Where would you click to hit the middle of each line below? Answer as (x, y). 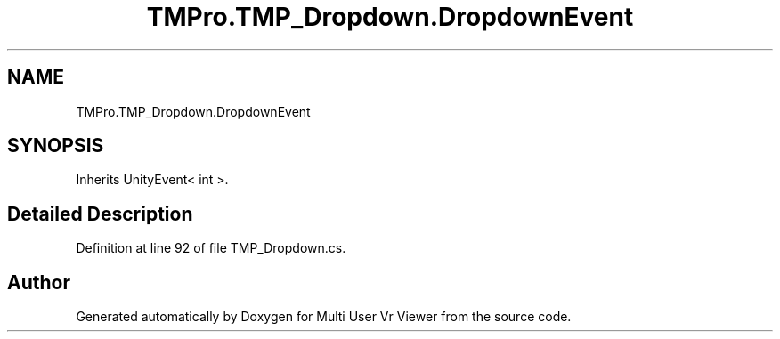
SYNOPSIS (56, 146)
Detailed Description (100, 214)
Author (39, 282)
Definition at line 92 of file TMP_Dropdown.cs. (211, 248)
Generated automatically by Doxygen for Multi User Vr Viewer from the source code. (324, 317)
